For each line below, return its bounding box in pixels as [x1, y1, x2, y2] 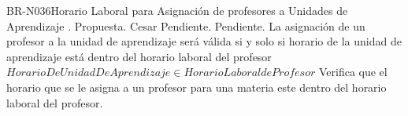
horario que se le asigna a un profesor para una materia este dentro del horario [6, 78, 387, 95]
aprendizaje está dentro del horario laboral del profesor [6, 48, 272, 64]
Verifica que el [318, 63, 388, 80]
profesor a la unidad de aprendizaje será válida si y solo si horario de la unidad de [6, 33, 402, 49]
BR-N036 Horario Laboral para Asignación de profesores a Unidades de [6, 2, 348, 18]
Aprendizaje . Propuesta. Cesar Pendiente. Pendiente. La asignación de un [6, 17, 365, 34]
